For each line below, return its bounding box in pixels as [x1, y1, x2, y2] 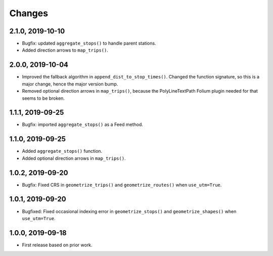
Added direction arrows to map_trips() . [22, 47, 109, 53]
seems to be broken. [22, 95, 65, 101]
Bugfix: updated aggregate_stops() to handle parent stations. [22, 40, 156, 47]
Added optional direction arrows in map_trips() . [22, 155, 126, 161]
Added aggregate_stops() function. [22, 148, 103, 154]
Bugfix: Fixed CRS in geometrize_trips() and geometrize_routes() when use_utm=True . [22, 182, 222, 188]
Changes [9, 8, 48, 19]
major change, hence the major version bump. [22, 81, 118, 87]
